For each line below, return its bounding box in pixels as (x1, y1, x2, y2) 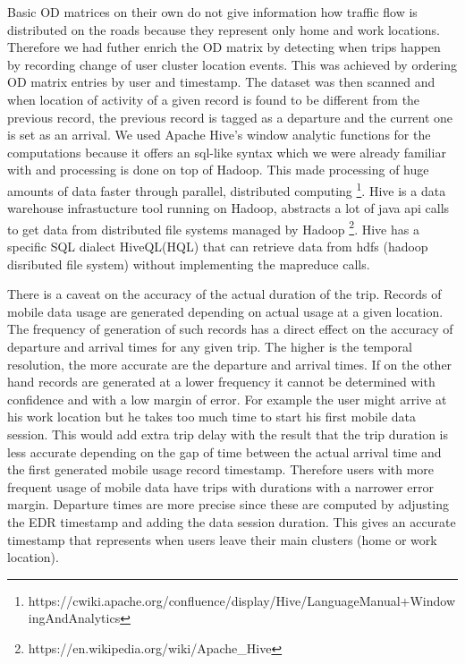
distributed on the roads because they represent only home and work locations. (7, 20, 440, 38)
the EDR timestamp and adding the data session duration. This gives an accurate (7, 512, 456, 531)
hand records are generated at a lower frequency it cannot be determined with (7, 372, 435, 391)
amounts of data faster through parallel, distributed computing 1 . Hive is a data (7, 178, 446, 200)
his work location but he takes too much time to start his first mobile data (7, 407, 417, 426)
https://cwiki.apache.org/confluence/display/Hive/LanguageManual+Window (28, 591, 456, 609)
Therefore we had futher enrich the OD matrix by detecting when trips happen (7, 38, 441, 56)
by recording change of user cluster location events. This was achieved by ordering (7, 55, 458, 73)
